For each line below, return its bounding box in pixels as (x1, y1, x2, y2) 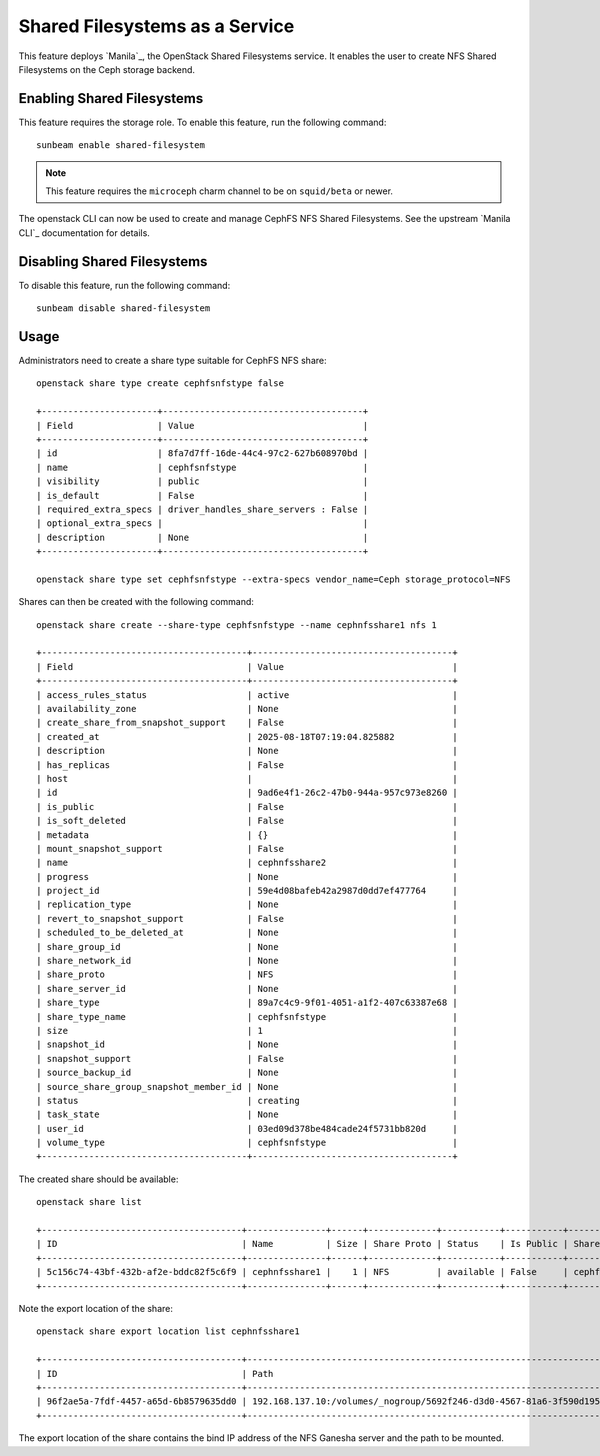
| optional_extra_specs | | (36, 518, 369, 529)
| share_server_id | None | (36, 983, 459, 994)
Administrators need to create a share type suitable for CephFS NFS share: (18, 355, 327, 366)
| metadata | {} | (36, 829, 459, 840)
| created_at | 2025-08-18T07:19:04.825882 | (36, 731, 459, 742)
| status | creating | (36, 1095, 459, 1106)
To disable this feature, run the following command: (18, 279, 231, 291)
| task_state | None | (36, 1109, 459, 1120)
